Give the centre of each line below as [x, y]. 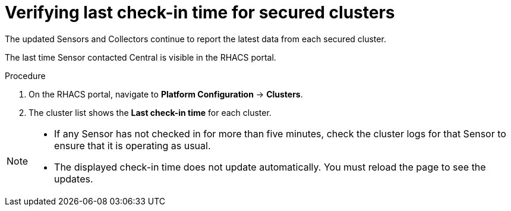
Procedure [25, 75]
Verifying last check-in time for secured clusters [200, 12]
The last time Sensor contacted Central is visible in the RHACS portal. [141, 57]
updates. [74, 179]
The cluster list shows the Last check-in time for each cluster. [150, 112]
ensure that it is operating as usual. [133, 145]
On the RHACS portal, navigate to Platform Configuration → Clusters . [166, 94]
